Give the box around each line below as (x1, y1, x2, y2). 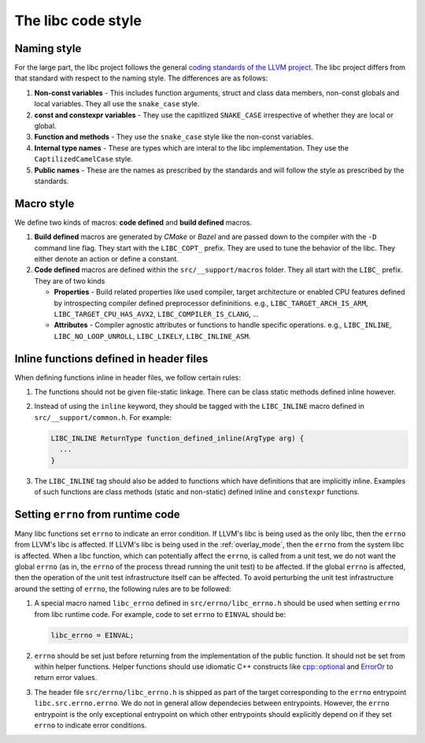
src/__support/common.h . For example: (34, 412, 172, 422)
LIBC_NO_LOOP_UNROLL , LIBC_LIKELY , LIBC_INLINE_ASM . (54, 331, 251, 340)
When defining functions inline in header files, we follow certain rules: (14, 373, 242, 382)
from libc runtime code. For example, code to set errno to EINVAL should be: (34, 609, 286, 619)
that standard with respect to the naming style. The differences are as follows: (14, 73, 268, 83)
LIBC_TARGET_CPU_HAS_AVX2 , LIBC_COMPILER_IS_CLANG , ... (54, 310, 259, 318)
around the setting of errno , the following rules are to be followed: (14, 584, 231, 593)
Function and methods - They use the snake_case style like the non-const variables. (34, 132, 314, 142)
